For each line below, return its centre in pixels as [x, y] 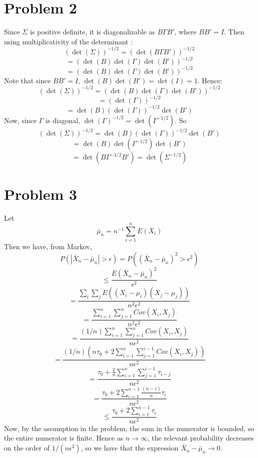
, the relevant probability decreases [201, 438]
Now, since [20, 120]
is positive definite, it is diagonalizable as [93, 32]
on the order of [27, 448]
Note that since [27, 80]
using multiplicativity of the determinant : [68, 41]
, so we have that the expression [130, 448]
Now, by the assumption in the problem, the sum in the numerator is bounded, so [129, 428]
